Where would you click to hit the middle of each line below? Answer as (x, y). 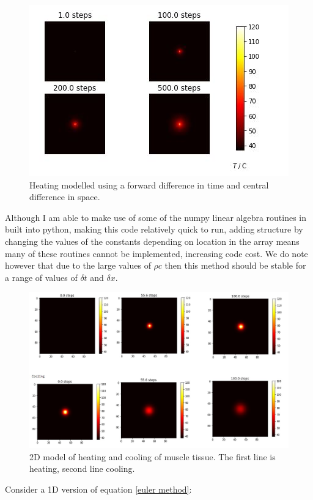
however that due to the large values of (78, 265)
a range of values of (41, 277)
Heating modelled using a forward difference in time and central (149, 185)
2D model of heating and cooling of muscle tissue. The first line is (153, 456)
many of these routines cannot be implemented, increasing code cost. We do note (156, 253)
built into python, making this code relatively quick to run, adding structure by (154, 229)
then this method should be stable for (235, 265)
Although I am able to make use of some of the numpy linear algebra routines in (156, 217)
